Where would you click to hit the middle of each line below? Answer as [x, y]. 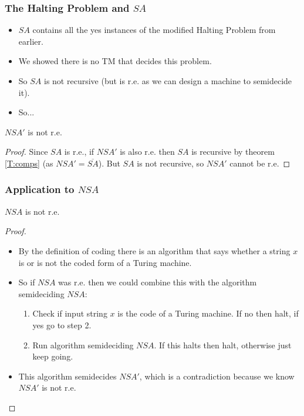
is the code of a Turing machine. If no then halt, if [208, 313]
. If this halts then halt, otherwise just [223, 345]
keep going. [53, 356]
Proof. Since [26, 152]
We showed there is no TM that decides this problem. [115, 61]
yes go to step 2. [62, 325]
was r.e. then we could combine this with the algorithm [158, 282]
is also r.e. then [147, 152]
